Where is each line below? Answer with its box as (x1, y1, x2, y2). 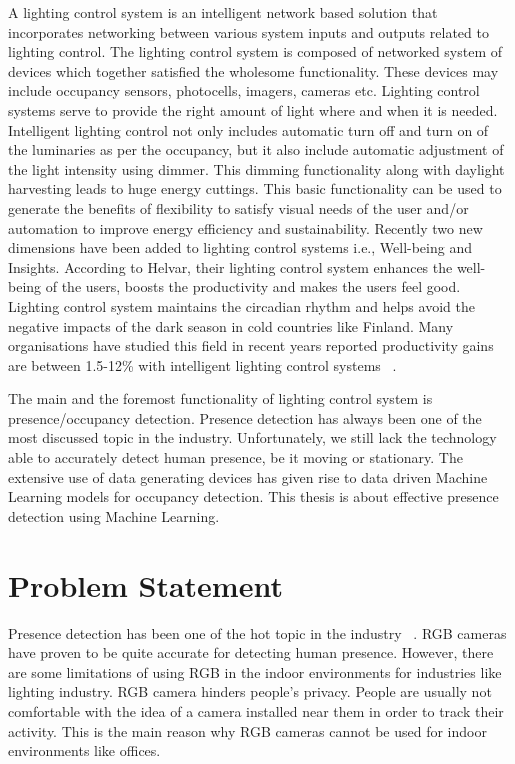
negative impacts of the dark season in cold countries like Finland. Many (8, 315, 454, 336)
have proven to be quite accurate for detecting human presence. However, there (8, 642, 494, 663)
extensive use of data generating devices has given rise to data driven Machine (8, 466, 488, 487)
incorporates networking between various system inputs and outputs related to (8, 21, 489, 42)
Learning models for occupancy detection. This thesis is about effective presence (8, 486, 499, 507)
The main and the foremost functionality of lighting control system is (8, 388, 433, 409)
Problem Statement (8, 564, 283, 605)
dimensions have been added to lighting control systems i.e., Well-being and (8, 237, 472, 258)
